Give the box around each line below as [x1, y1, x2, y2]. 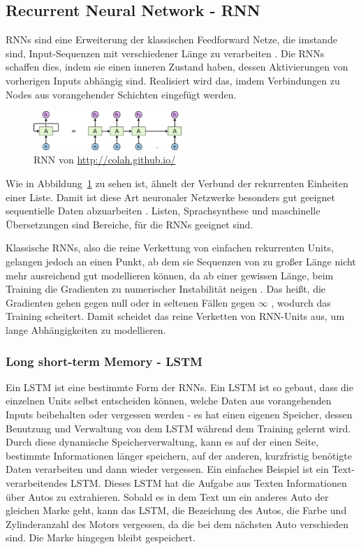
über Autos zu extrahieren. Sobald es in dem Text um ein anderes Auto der [6, 489, 329, 504]
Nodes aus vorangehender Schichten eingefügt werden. [6, 87, 237, 101]
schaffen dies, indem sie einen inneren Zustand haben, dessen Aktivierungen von [6, 59, 348, 74]
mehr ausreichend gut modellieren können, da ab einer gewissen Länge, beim [6, 268, 334, 282]
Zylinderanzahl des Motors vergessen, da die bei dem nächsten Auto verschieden [6, 516, 348, 531]
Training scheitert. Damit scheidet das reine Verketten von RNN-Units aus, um [6, 309, 345, 323]
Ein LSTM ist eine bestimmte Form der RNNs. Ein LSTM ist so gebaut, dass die [6, 379, 353, 394]
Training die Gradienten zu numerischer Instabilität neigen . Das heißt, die [6, 281, 326, 296]
